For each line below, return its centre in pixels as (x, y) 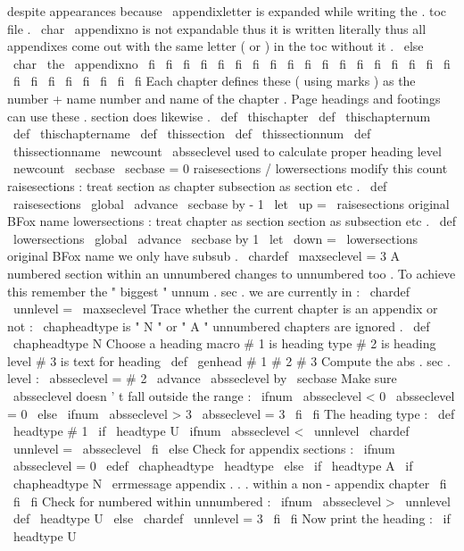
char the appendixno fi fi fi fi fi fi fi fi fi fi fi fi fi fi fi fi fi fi (232, 63)
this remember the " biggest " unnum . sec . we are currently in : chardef (209, 291)
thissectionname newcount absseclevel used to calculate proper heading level (227, 150)
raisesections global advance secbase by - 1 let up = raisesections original (231, 203)
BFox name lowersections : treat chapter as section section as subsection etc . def (232, 221)
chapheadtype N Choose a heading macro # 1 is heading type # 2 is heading (224, 343)
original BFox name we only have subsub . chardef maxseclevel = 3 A (204, 256)
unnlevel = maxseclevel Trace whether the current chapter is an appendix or (225, 309)
